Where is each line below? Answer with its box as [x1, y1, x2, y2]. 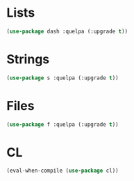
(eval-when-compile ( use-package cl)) [6, 167, 119, 175]
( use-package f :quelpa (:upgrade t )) [6, 120, 119, 128]
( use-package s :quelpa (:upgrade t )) [6, 74, 119, 81]
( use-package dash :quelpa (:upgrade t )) [6, 28, 128, 35]
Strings [6, 52, 50, 67]
